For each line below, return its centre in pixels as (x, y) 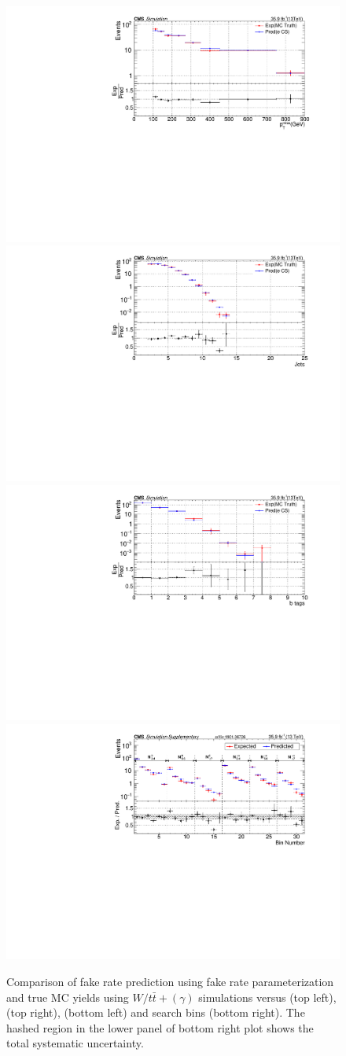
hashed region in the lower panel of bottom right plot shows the (160, 1027)
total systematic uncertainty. (75, 1043)
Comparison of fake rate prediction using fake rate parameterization (170, 981)
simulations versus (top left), (267, 997)
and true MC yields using (68, 997)
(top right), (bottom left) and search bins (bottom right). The (156, 1012)
